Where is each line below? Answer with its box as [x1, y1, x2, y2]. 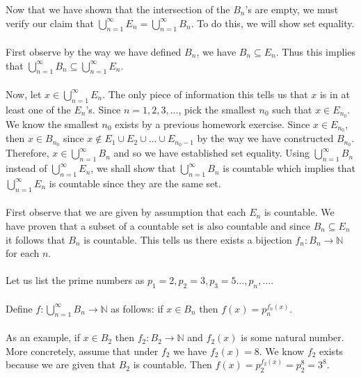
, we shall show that [90, 161, 176, 175]
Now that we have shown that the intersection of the [6, 2, 230, 16]
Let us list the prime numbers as [6, 273, 145, 288]
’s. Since [86, 102, 121, 116]
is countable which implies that [223, 161, 355, 175]
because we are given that [6, 357, 115, 372]
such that [272, 102, 312, 116]
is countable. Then [133, 357, 212, 372]
